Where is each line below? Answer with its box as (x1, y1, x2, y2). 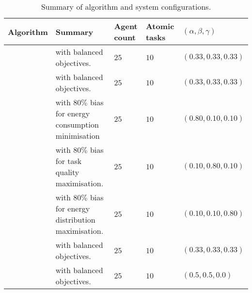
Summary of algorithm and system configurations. (41, 1, 211, 12)
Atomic (145, 20, 174, 32)
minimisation (55, 130, 100, 141)
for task (55, 155, 82, 166)
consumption (55, 119, 99, 130)
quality (55, 166, 79, 178)
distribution (55, 214, 95, 225)
